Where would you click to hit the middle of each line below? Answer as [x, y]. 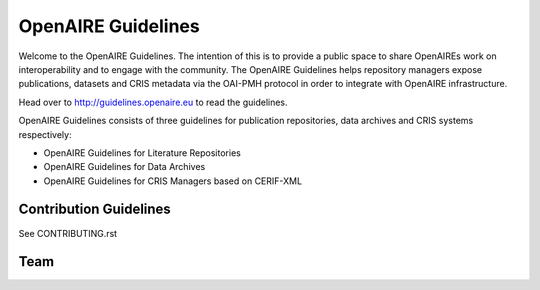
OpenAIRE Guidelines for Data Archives [124, 167]
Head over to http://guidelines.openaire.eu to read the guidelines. [153, 102]
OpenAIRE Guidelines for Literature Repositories [142, 152]
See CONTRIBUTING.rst [68, 233]
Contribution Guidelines [95, 209]
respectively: [45, 134]
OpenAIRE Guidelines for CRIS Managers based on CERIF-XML [173, 181]
